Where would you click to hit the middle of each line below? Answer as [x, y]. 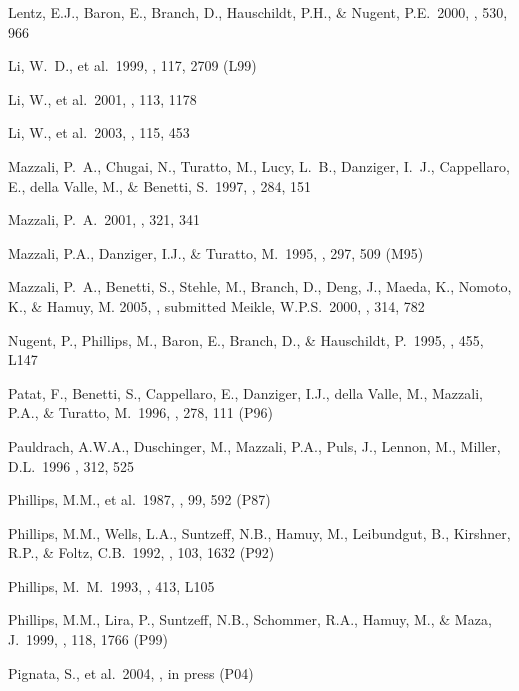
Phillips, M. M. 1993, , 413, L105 [111, 585]
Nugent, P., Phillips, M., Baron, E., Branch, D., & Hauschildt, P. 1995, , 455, [246, 339]
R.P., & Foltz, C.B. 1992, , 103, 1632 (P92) [141, 552]
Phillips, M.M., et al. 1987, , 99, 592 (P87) [139, 499]
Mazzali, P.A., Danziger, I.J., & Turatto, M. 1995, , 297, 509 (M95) [216, 252]
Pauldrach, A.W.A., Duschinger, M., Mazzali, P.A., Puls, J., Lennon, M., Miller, [254, 445]
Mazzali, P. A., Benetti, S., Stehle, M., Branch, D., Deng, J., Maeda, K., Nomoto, [260, 286]
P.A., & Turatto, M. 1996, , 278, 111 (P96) [140, 412]
